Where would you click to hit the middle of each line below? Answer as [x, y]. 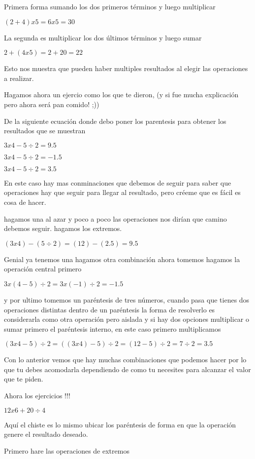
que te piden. [24, 379]
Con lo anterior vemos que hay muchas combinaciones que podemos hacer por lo [125, 360]
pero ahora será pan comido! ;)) [52, 104]
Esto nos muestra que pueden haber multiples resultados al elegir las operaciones [126, 68]
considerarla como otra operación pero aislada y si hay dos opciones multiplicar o [127, 319]
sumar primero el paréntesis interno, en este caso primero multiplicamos [112, 328]
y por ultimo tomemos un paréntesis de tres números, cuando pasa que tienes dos [127, 299]
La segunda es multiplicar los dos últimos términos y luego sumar [103, 37]
